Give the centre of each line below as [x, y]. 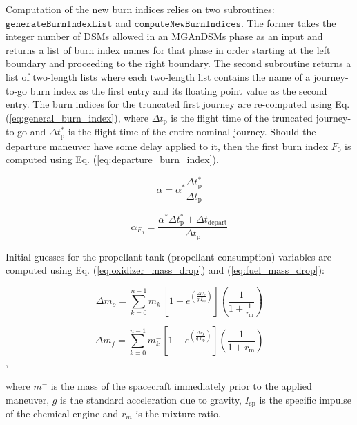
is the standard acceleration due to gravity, [151, 399]
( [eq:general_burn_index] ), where [77, 117]
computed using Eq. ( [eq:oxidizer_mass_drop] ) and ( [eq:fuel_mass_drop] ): [165, 270]
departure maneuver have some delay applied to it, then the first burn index [167, 145]
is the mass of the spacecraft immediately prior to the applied [181, 385]
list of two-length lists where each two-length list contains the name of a [158, 76]
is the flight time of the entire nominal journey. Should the [192, 132]
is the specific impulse [306, 399]
